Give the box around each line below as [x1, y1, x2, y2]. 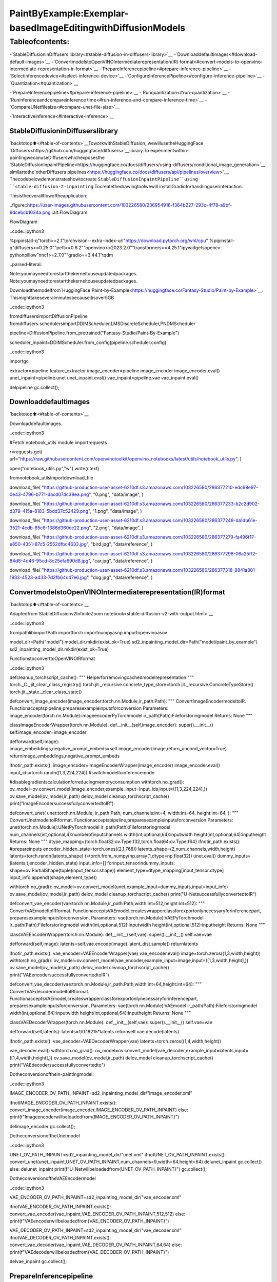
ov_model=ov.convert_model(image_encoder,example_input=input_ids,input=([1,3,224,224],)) [9, 786, 208, 792]
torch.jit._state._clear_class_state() [9, 689, 82, 695]
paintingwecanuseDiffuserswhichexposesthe [9, 154, 105, 161]
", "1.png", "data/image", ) [88, 508, 142, 514]
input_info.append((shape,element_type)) [9, 874, 97, 880]
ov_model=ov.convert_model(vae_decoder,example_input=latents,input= [95, 1048, 249, 1054]
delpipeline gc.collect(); [9, 384, 60, 390]
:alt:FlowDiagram [51, 209, 88, 215]
